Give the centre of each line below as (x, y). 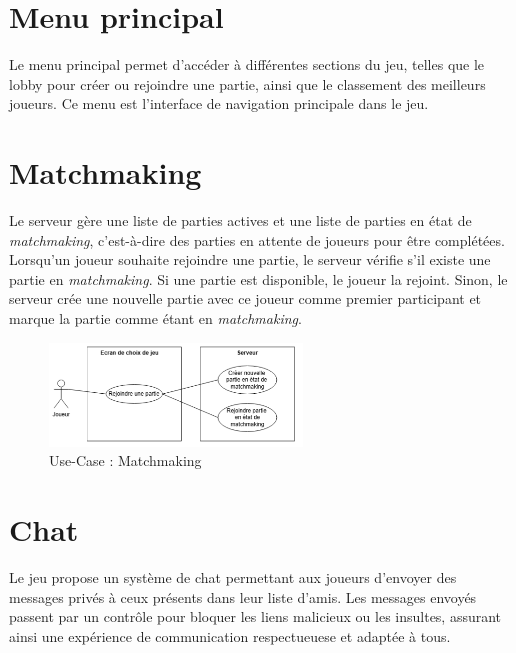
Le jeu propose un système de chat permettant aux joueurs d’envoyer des (233, 577)
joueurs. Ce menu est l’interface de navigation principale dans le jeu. (219, 103)
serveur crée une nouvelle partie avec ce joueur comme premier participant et (245, 298)
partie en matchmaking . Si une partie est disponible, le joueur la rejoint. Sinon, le (258, 278)
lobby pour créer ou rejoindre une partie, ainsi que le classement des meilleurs (247, 83)
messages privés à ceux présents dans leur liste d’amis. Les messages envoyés (243, 596)
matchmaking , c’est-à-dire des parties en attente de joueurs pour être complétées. (257, 239)
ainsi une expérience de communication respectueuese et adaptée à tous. (230, 635)
